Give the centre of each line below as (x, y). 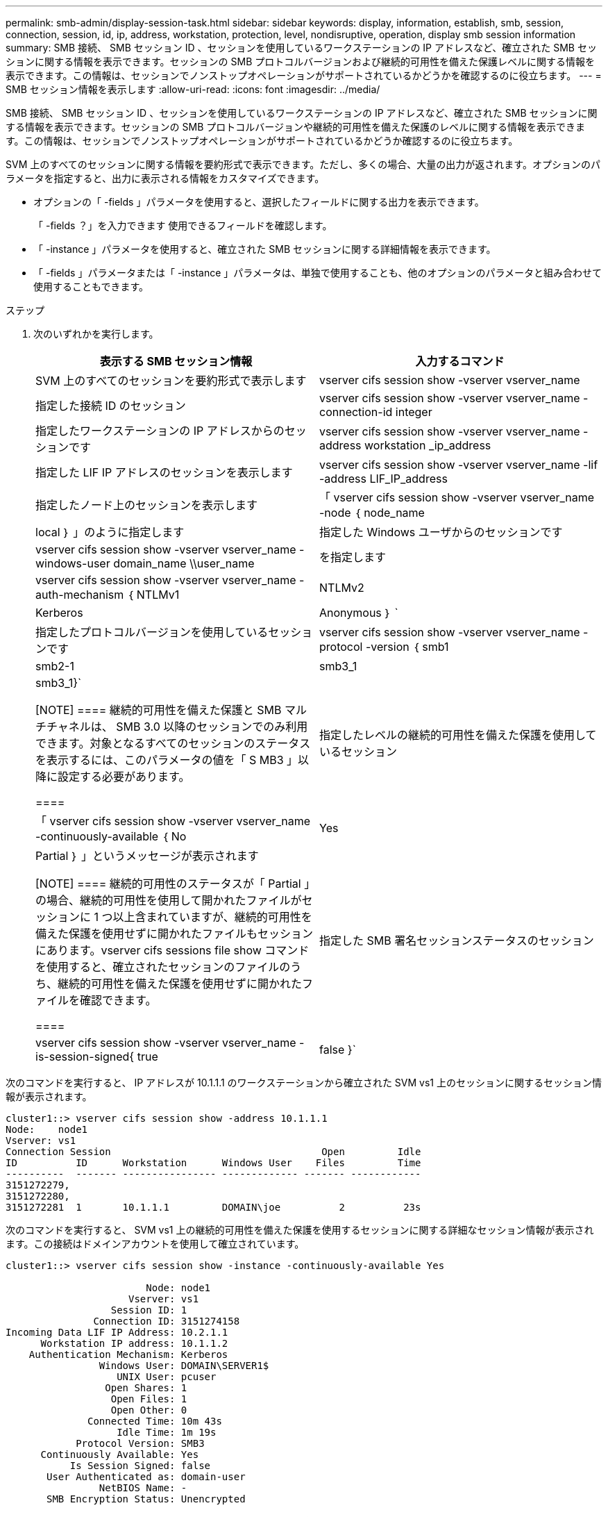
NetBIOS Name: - (143, 1488)
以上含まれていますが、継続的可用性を (212, 917)
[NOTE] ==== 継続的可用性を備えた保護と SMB (159, 710)
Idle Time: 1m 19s (167, 1432)
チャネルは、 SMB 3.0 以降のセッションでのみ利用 (177, 727)
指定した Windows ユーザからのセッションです (441, 532)
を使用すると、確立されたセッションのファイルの (163, 967)
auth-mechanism (80, 595)
